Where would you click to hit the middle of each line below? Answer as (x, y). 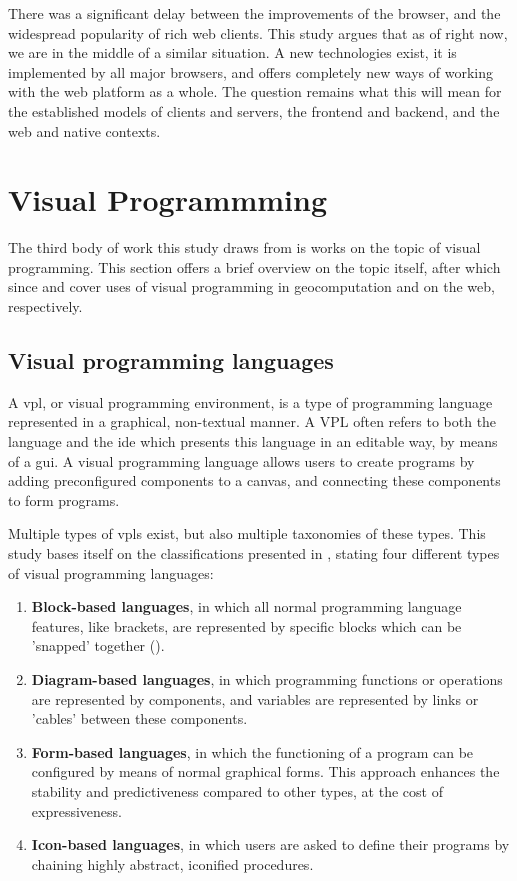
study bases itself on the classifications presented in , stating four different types (254, 553)
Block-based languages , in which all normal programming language (246, 606)
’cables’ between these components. (139, 718)
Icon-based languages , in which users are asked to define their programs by (270, 844)
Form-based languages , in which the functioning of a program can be (252, 751)
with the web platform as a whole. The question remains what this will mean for (255, 91)
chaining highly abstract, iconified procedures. (172, 863)
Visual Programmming (167, 199)
